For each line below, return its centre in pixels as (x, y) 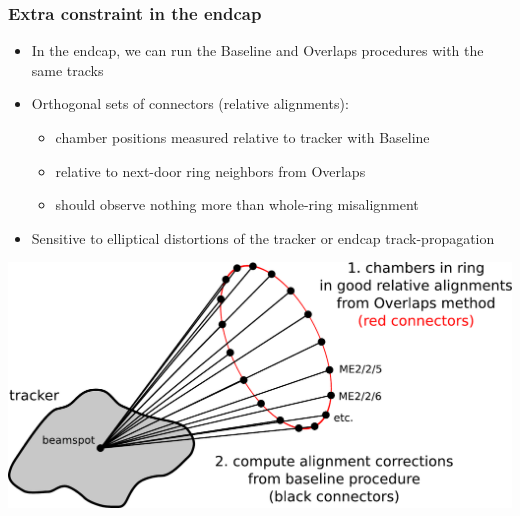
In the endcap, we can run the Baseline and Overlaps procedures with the (257, 50)
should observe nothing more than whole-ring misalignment (237, 204)
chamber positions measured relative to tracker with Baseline (242, 137)
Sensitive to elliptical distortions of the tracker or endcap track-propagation (263, 237)
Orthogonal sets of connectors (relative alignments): (190, 103)
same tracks (67, 69)
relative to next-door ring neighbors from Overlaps (210, 170)
